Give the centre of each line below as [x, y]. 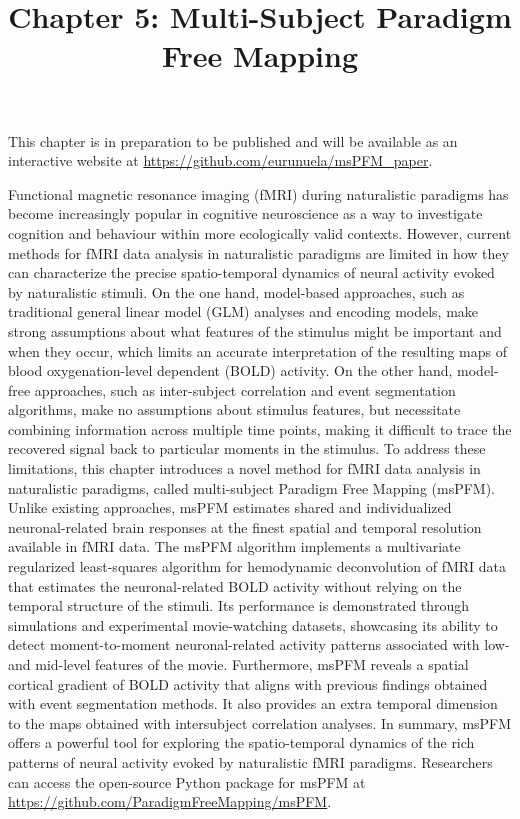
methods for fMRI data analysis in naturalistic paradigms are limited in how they [258, 252]
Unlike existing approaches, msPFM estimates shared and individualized [230, 507]
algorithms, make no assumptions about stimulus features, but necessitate [234, 409]
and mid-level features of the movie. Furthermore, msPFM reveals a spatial [238, 664]
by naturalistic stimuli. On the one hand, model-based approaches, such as [236, 291]
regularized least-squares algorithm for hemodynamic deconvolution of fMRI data [257, 566]
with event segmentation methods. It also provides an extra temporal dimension [253, 703]
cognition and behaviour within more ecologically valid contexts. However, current [260, 232]
